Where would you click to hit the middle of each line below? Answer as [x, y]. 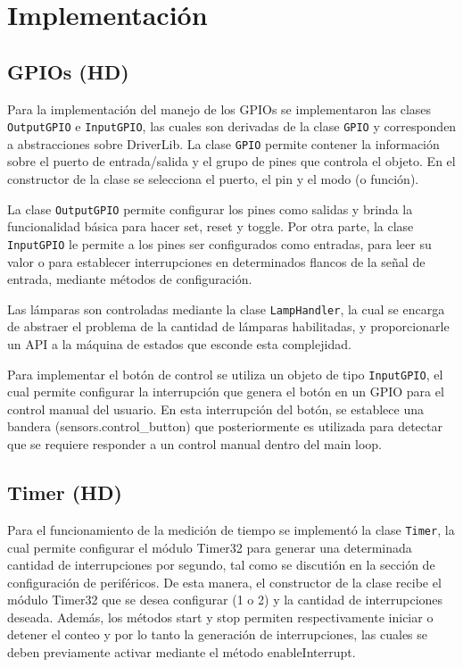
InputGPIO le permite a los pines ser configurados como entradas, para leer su [219, 243]
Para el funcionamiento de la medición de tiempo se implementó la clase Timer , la [231, 529]
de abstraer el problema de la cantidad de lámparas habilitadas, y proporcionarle [228, 326]
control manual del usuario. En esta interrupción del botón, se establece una [215, 409]
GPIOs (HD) [68, 71]
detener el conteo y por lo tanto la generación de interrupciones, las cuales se [218, 634]
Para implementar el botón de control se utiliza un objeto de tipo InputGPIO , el [225, 374]
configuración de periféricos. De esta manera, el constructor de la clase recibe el [224, 582]
